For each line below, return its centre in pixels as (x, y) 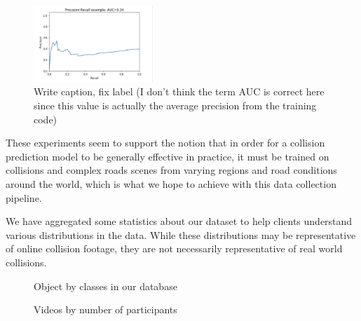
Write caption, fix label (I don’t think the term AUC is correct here (179, 91)
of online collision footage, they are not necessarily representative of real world (174, 248)
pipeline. (24, 197)
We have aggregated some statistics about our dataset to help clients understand (179, 221)
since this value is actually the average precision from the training (175, 105)
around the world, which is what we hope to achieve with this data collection (171, 184)
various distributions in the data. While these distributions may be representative (181, 234)
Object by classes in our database (105, 286)
